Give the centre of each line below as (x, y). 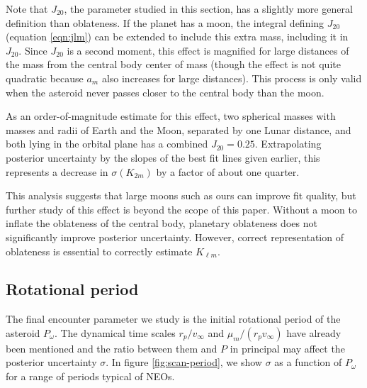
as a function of (308, 362)
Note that (27, 9)
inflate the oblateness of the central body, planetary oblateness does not (162, 223)
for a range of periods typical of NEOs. (90, 376)
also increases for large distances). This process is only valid (232, 78)
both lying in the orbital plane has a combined (107, 144)
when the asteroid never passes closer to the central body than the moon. (165, 92)
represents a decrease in (57, 171)
